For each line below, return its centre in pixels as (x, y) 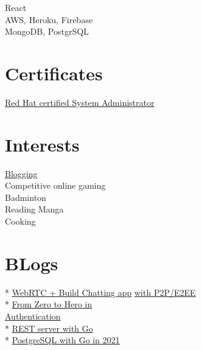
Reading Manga (34, 209)
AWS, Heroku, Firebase (49, 19)
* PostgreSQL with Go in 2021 (62, 340)
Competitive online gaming (55, 185)
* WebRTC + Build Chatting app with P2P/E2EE (100, 292)
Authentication (33, 316)
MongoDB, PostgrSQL (47, 31)
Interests (42, 144)
